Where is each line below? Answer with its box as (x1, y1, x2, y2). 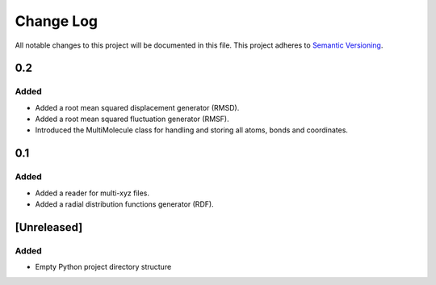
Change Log (15, 12, 99, 30)
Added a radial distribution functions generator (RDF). (35, 199, 214, 209)
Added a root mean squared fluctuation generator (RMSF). (35, 114, 229, 124)
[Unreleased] (15, 220, 83, 234)
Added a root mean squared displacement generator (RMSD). (35, 103, 240, 112)
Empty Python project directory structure (35, 262, 172, 272)
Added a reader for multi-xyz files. (35, 188, 149, 198)
